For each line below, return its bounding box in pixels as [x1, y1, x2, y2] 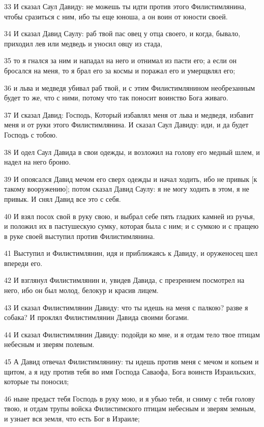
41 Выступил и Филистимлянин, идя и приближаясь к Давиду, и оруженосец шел [4, 248, 258, 258]
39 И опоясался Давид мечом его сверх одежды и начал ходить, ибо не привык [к [4, 173, 257, 184]
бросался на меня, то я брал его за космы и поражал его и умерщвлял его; [4, 65, 236, 75]
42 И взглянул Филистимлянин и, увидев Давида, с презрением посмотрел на [4, 275, 245, 285]
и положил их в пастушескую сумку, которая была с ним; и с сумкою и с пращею [4, 221, 259, 231]
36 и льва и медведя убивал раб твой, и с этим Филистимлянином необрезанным [4, 82, 255, 93]
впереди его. [4, 257, 43, 268]
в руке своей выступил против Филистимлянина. [4, 230, 155, 241]
